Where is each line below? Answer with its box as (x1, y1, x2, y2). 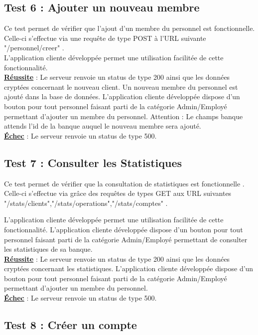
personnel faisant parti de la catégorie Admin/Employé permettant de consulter (4, 234, 248, 244)
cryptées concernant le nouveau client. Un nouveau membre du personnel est (4, 81, 238, 92)
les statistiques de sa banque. (4, 244, 93, 254)
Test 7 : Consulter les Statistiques (4, 155, 182, 170)
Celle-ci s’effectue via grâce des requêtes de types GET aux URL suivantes (4, 188, 232, 198)
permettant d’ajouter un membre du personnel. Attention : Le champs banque (4, 111, 243, 121)
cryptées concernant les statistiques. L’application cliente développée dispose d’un (4, 263, 254, 274)
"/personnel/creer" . (4, 42, 64, 53)
